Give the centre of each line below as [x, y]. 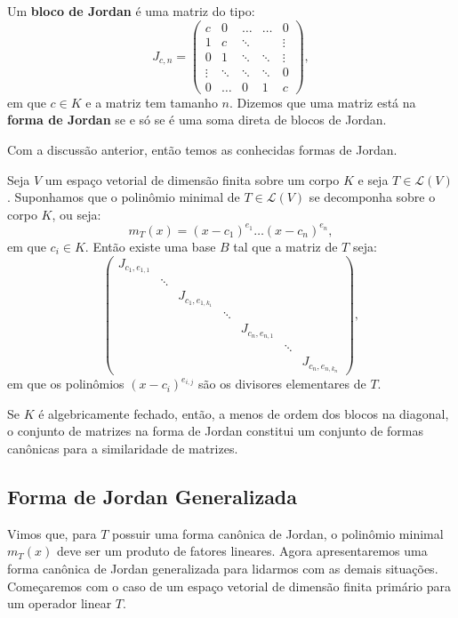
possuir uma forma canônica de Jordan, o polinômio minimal [277, 533]
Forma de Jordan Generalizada [153, 496]
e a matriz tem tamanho [152, 102]
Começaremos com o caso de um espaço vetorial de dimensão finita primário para [229, 586]
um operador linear [60, 603]
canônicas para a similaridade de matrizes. [123, 448]
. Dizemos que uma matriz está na [322, 102]
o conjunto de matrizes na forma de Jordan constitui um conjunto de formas [216, 431]
